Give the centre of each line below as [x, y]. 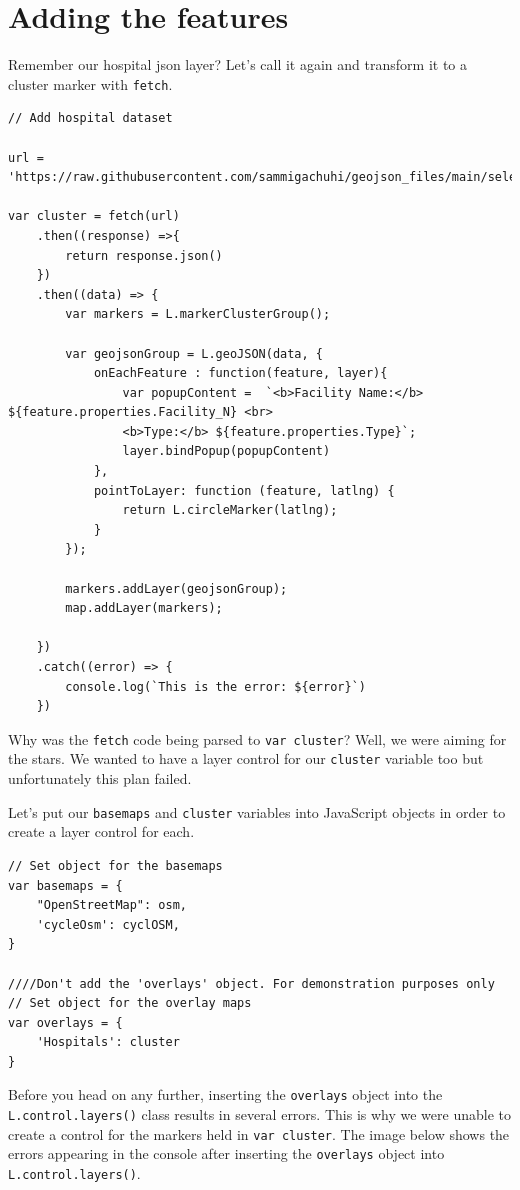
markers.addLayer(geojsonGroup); [176, 588]
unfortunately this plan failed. [100, 778]
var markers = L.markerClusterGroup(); [198, 314]
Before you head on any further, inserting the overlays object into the [225, 1094]
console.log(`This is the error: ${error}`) [215, 686]
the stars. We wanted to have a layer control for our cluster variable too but [246, 758]
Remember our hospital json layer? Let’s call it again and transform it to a [237, 64]
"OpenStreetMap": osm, [111, 905]
